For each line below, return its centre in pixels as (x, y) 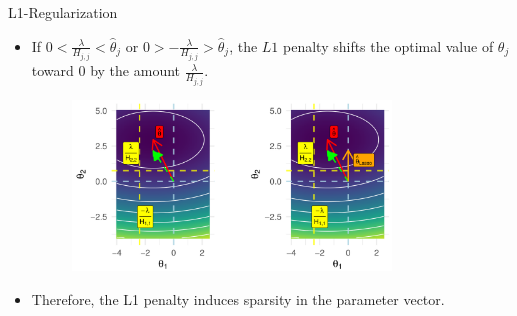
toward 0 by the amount (106, 70)
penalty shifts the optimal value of (388, 45)
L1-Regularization (63, 12)
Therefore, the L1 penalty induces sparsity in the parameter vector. (238, 299)
